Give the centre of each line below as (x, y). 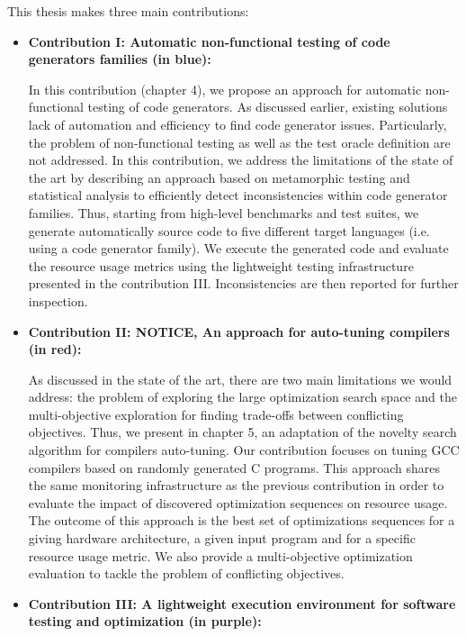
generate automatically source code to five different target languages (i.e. (229, 230)
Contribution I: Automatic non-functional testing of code (209, 41)
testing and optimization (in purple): (145, 621)
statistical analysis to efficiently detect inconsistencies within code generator (238, 195)
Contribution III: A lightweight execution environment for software (242, 603)
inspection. (58, 300)
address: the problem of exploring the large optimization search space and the (242, 397)
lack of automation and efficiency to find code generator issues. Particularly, (237, 124)
